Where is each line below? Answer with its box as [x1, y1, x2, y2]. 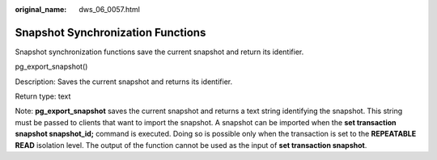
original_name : [15, 5, 67, 14]
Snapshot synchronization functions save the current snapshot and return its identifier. [15, 47, 304, 57]
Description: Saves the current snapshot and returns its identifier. [15, 77, 233, 86]
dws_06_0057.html [78, 5, 141, 14]
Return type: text [15, 91, 71, 101]
